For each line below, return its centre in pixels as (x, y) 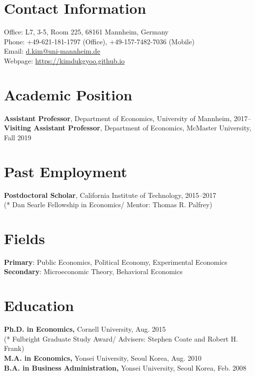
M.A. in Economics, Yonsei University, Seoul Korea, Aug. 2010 (103, 358)
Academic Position (68, 94)
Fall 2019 (18, 137)
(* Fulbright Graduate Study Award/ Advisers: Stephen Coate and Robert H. (121, 338)
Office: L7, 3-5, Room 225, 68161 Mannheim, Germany (86, 32)
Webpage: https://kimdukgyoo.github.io (64, 60)
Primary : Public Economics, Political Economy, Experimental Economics (116, 262)
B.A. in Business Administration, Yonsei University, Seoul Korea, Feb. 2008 (125, 367)
